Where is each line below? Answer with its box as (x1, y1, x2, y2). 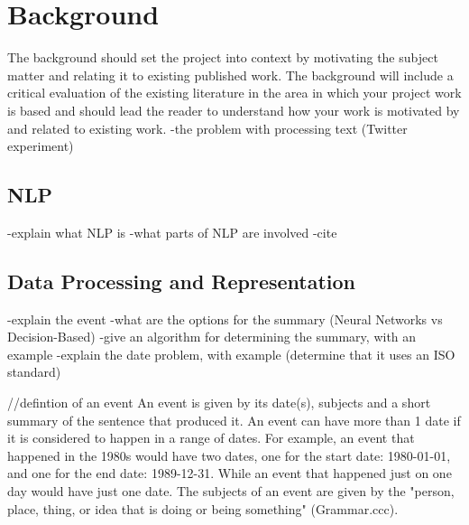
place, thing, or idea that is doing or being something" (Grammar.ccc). (7, 499, 399, 518)
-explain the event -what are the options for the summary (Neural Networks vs (7, 309, 443, 328)
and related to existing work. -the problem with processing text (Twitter (7, 118, 408, 137)
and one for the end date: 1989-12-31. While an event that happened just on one (7, 464, 452, 483)
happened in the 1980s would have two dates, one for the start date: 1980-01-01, (7, 445, 451, 464)
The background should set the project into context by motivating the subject (7, 48, 438, 67)
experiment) (7, 136, 74, 155)
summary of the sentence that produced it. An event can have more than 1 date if (7, 410, 461, 429)
